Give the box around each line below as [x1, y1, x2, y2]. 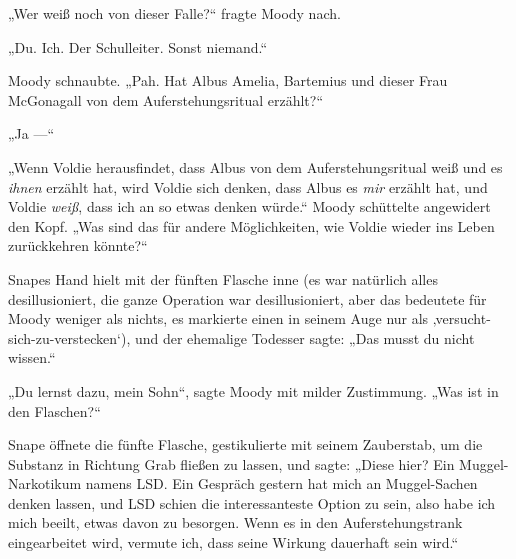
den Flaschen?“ [8, 400, 101, 421]
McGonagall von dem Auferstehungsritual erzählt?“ [8, 89, 323, 110]
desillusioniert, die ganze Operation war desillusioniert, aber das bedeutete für [8, 288, 487, 309]
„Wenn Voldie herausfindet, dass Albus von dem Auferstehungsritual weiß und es [8, 156, 503, 177]
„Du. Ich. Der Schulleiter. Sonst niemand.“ [8, 36, 268, 57]
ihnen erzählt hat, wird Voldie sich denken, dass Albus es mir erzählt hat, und [8, 176, 488, 197]
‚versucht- [432, 308, 491, 329]
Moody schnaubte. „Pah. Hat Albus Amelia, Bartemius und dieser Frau [8, 70, 448, 91]
